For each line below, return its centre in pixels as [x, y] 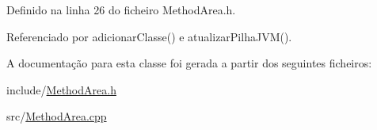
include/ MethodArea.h [61, 89]
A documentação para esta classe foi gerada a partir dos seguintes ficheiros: [189, 63]
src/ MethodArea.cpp [57, 116]
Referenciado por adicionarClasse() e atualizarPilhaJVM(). [149, 36]
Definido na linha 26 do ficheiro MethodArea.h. [121, 10]
